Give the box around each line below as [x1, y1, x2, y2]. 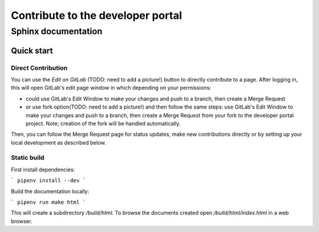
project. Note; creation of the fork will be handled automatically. [25, 120, 181, 127]
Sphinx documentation [11, 26, 103, 37]
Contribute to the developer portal [11, 9, 183, 22]
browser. [11, 217, 32, 224]
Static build [11, 153, 44, 162]
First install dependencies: [11, 166, 75, 173]
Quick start [11, 45, 53, 55]
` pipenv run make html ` [11, 199, 86, 206]
